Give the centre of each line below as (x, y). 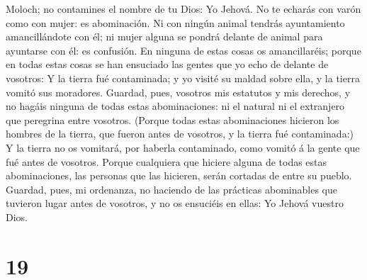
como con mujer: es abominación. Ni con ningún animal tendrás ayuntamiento (175, 22)
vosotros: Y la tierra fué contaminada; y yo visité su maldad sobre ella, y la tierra (183, 78)
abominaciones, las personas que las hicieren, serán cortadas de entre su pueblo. (179, 175)
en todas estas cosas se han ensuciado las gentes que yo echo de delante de (167, 64)
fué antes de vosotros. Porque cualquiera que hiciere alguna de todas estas (166, 161)
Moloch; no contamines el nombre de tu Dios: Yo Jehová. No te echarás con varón (183, 9)
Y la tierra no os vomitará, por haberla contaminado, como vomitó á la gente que (183, 147)
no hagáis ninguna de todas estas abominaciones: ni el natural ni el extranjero (175, 106)
